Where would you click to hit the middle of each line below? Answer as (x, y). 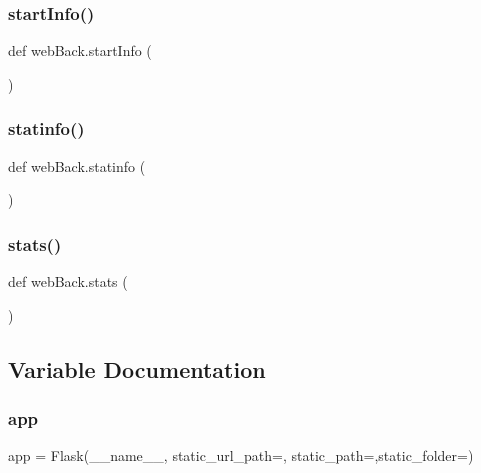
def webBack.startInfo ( (80, 50)
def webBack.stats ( (68, 281)
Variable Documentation (137, 368)
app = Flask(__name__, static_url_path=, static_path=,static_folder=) (241, 455)
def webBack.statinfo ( (77, 165)
